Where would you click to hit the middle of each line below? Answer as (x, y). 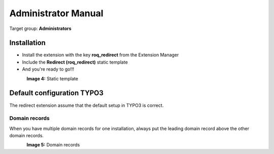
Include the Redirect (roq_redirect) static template (75, 62)
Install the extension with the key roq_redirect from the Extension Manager (100, 55)
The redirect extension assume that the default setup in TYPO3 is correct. (87, 105)
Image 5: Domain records (53, 145)
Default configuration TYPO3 (57, 93)
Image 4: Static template (53, 78)
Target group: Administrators (40, 28)
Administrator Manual (56, 13)
